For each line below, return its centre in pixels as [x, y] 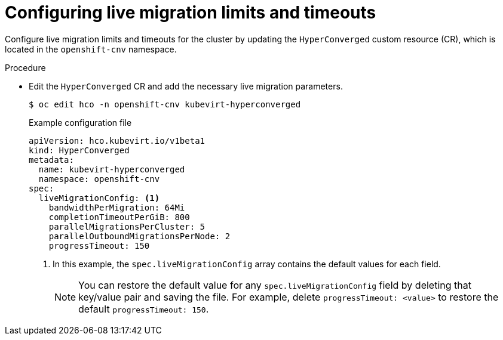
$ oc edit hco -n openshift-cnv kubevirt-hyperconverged [165, 104]
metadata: [51, 160]
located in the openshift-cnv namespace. [91, 49]
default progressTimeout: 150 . [144, 309]
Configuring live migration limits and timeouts [191, 13]
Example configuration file [80, 122]
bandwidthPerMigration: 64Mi [117, 207]
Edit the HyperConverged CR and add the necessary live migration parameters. [186, 86]
